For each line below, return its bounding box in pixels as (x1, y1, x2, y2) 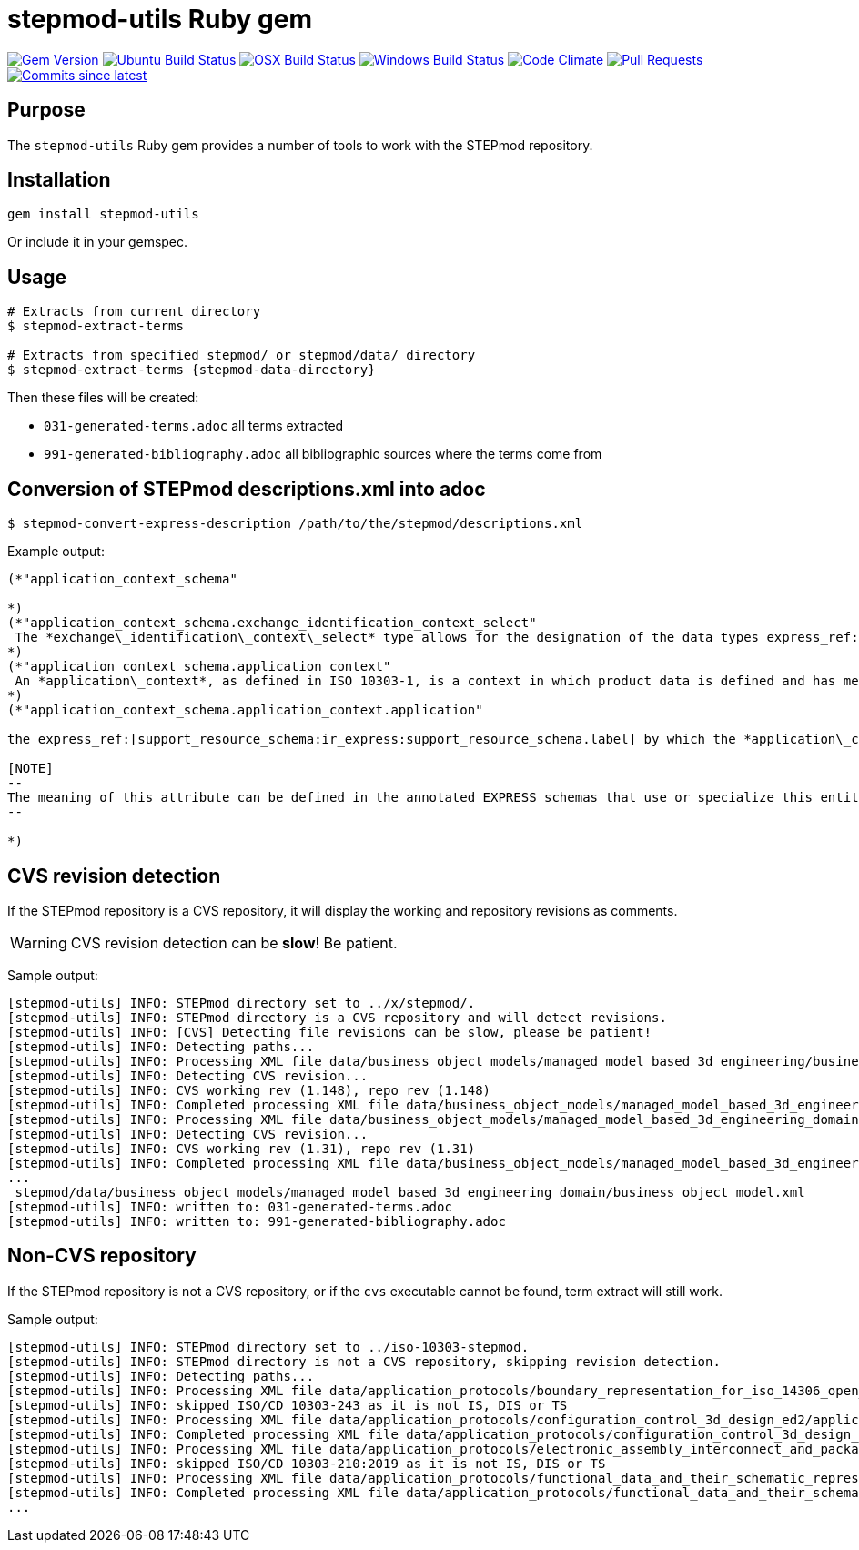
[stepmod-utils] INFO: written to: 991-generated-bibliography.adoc (7, 1213, 506, 1229)
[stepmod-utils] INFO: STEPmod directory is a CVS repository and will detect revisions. (7, 1009, 667, 1025)
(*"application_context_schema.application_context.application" (7, 703, 483, 718)
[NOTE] (7, 761, 54, 776)
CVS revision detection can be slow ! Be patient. (70, 933, 398, 952)
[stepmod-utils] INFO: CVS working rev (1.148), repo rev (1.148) (7, 1082, 491, 1098)
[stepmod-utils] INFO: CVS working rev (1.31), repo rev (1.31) (7, 1140, 476, 1156)
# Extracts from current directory (7, 304, 261, 319)
